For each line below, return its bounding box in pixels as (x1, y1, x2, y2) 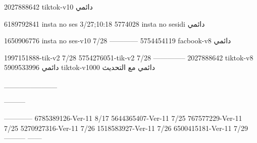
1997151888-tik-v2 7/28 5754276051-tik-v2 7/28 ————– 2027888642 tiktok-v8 (4, 52, 253, 62)
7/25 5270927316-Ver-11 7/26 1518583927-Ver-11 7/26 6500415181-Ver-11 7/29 (4, 122, 248, 133)
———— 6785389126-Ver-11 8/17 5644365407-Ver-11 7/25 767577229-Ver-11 (4, 113, 242, 123)
